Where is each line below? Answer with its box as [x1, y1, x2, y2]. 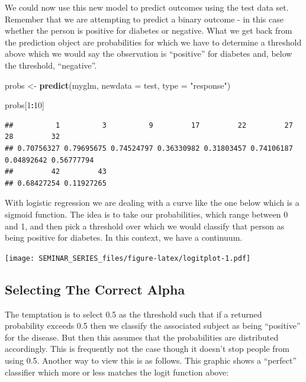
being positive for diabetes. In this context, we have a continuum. [5, 231, 243, 244]
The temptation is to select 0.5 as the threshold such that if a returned [5, 307, 262, 320]
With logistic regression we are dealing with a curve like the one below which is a [5, 196, 299, 209]
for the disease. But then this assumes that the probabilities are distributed [5, 331, 279, 343]
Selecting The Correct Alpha [5, 280, 185, 298]
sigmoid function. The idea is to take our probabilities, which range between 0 [5, 208, 288, 220]
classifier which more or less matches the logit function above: [5, 365, 229, 378]
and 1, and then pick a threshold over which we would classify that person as [5, 219, 285, 232]
